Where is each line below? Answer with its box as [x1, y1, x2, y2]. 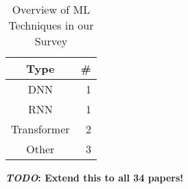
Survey [34, 33, 68, 49]
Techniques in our [8, 17, 94, 33]
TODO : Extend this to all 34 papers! [5, 170, 184, 184]
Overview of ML [12, 1, 91, 17]
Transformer [11, 121, 70, 137]
